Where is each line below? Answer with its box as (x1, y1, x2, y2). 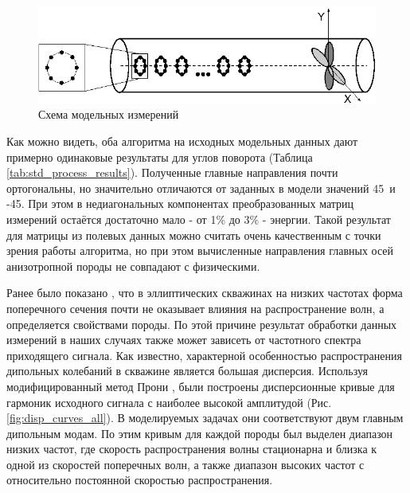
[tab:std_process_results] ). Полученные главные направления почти (6, 164, 338, 181)
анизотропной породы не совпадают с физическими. (6, 257, 260, 274)
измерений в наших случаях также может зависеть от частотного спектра (6, 331, 361, 348)
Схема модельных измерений (38, 106, 179, 123)
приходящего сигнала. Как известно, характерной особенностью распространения (6, 346, 402, 363)
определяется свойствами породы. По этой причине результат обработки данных (6, 315, 397, 332)
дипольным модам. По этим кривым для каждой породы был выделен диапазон (6, 425, 393, 441)
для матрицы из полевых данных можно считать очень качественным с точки (6, 226, 381, 243)
